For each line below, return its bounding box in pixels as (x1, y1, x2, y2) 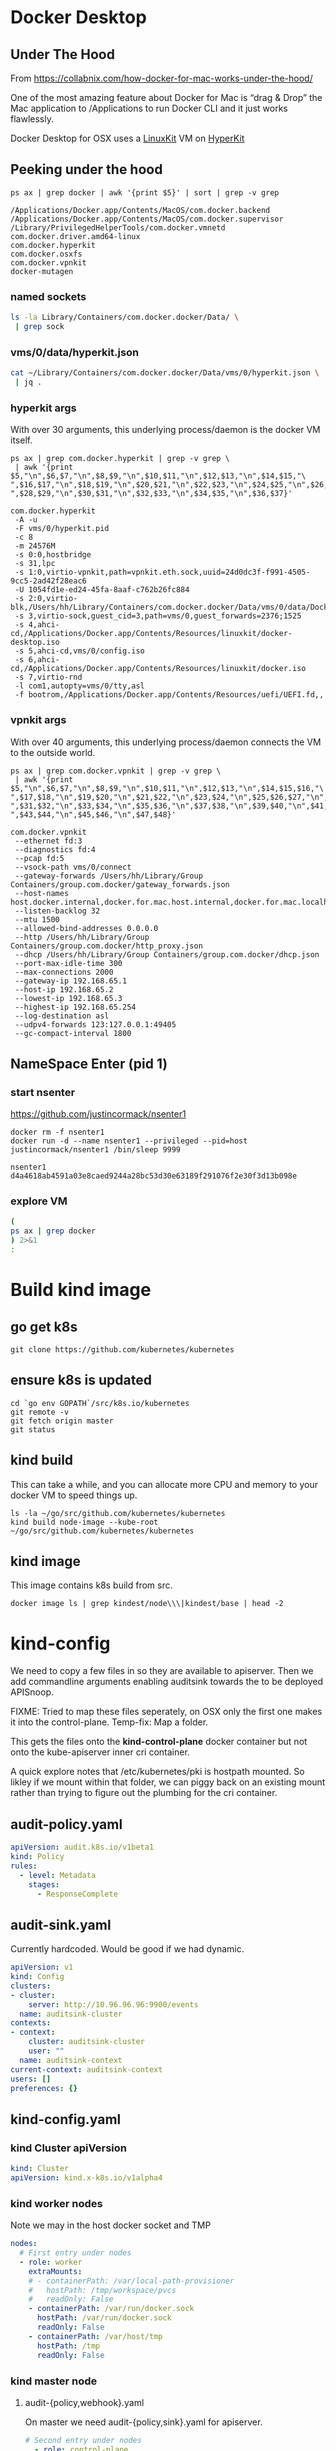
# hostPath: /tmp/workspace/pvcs (28, 2285, 177, 2295)
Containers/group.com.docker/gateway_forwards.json (10, 879, 230, 890)
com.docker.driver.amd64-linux (10, 231, 141, 241)
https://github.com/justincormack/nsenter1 (10, 1108, 187, 1120)
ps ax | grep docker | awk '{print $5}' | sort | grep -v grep (10, 187, 280, 198)
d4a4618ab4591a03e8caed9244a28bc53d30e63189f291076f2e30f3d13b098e (10, 1171, 298, 1181)
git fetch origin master (10, 1416, 114, 1426)
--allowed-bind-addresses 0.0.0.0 (14, 923, 159, 933)
